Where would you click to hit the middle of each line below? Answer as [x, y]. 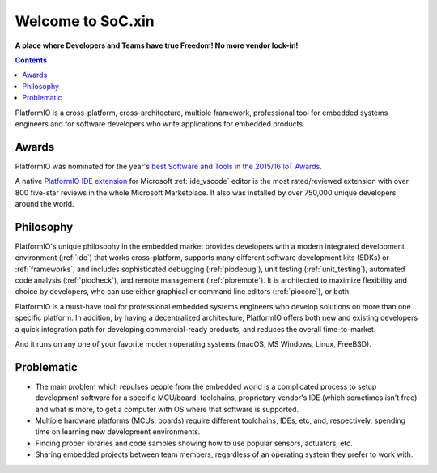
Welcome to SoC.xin [85, 21]
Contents [31, 60]
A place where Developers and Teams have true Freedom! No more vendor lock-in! [157, 45]
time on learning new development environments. [118, 432]
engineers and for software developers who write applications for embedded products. [160, 124]
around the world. [45, 203]
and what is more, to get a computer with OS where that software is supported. [167, 409]
